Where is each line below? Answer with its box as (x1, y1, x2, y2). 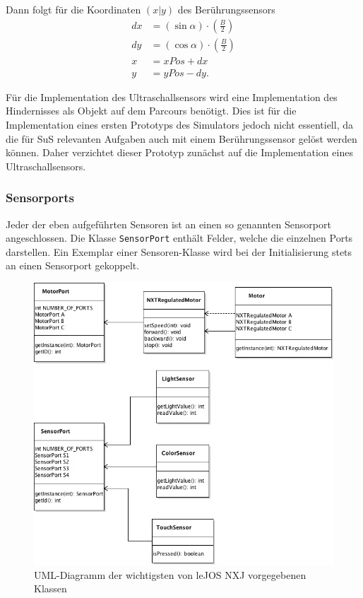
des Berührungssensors (177, 2, 275, 16)
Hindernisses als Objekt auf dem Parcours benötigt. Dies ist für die (6, 103, 297, 118)
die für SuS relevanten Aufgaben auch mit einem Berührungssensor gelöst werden (6, 131, 357, 146)
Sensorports (6, 189, 74, 206)
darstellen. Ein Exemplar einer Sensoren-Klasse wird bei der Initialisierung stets (6, 244, 352, 259)
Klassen (34, 581, 67, 596)
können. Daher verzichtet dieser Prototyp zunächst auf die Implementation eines (6, 145, 353, 160)
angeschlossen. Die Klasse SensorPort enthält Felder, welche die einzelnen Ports (6, 230, 353, 245)
